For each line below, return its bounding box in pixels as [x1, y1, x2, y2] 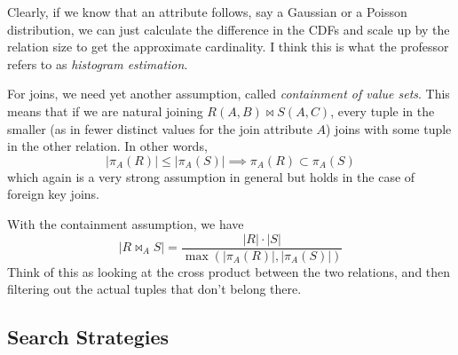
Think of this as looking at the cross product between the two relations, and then [7, 262, 451, 280]
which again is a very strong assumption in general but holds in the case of [7, 167, 415, 185]
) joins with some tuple [326, 119, 452, 138]
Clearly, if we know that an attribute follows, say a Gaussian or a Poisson [7, 3, 407, 20]
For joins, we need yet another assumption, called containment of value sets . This [7, 84, 450, 103]
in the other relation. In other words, [7, 137, 208, 155]
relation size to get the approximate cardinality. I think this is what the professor [7, 37, 449, 56]
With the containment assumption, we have [7, 214, 244, 233]
